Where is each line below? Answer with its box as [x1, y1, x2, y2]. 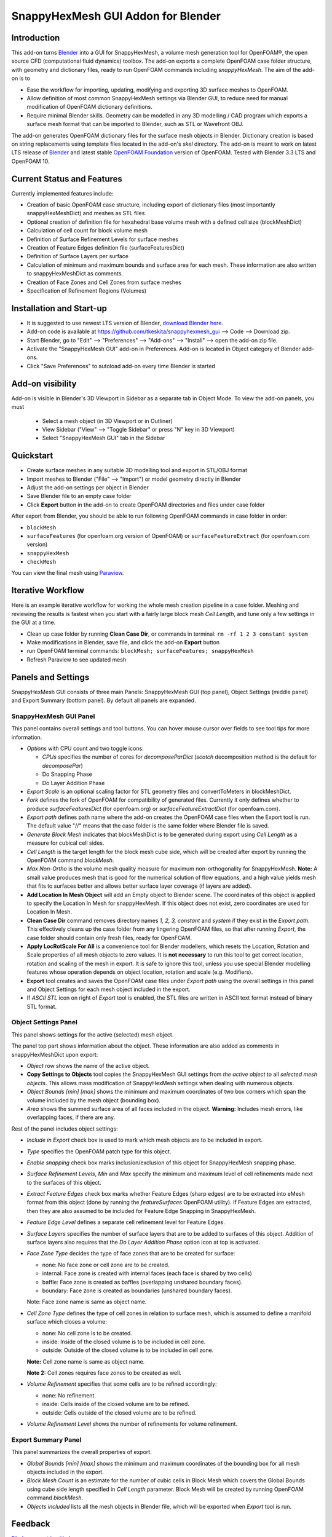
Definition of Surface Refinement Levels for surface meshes [26, 235, 178, 243]
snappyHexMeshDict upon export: [11, 1051, 98, 1058]
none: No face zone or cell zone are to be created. [42, 1261, 170, 1268]
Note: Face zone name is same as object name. [26, 1298, 147, 1306]
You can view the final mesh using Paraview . [11, 569, 124, 577]
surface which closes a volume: [26, 1318, 107, 1326]
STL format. [26, 1003, 57, 1010]
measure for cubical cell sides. [26, 839, 105, 847]
